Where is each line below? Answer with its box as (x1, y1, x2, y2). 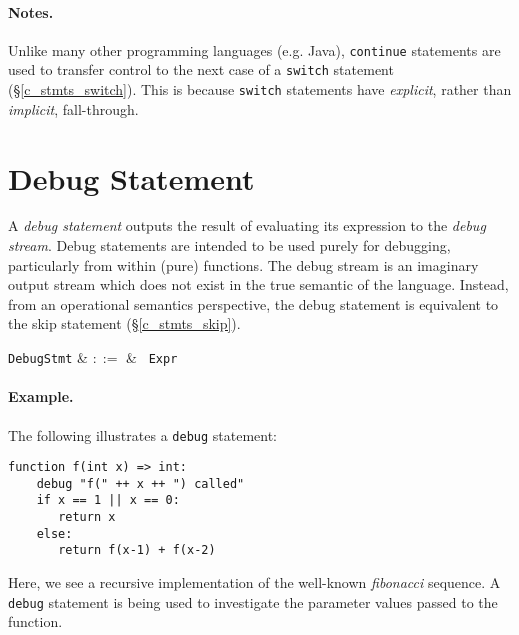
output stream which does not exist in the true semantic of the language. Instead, (8, 274, 509, 295)
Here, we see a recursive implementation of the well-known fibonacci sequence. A (8, 572, 501, 593)
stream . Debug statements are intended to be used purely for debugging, (8, 235, 451, 256)
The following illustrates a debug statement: (8, 424, 278, 445)
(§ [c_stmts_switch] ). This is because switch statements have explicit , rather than (8, 79, 512, 100)
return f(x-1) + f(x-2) (58, 543, 216, 558)
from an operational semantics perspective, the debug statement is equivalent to (8, 293, 499, 314)
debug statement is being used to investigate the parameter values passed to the (8, 591, 498, 612)
